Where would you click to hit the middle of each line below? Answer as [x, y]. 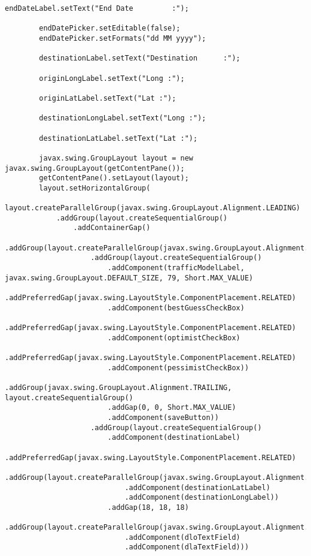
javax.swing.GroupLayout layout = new [116, 158]
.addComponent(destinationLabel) [174, 438]
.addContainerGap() [112, 228]
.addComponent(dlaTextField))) [187, 547]
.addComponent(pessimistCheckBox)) [178, 368]
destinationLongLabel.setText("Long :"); [123, 118]
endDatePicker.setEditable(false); [110, 28]
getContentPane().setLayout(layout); [114, 178]
